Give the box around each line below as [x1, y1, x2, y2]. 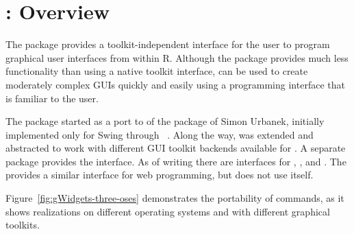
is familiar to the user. [5, 91, 99, 105]
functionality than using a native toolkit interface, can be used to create [5, 64, 308, 78]
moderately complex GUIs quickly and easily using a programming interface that [5, 77, 345, 91]
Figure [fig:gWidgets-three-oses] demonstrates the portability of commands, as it [5, 191, 344, 205]
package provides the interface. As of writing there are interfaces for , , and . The [5, 154, 346, 168]
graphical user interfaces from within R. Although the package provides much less [5, 50, 349, 65]
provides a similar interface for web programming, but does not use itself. [5, 167, 314, 182]
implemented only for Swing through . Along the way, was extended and [5, 127, 314, 141]
